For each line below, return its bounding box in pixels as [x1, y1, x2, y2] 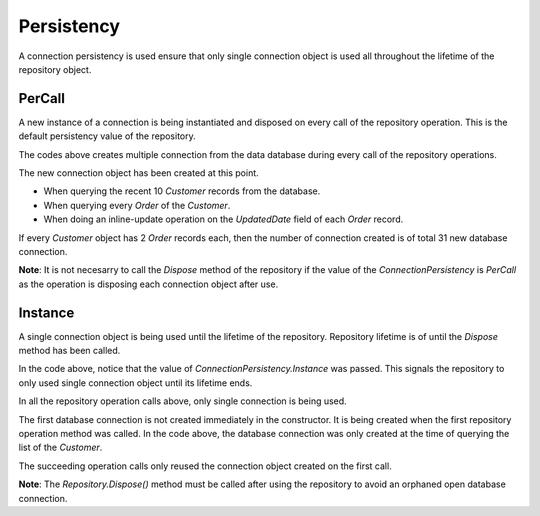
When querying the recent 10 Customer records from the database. [43, 185, 321, 197]
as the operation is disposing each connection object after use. [18, 278, 279, 290]
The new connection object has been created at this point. [18, 167, 259, 179]
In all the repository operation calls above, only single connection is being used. [18, 395, 347, 407]
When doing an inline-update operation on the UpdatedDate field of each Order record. [43, 213, 404, 225]
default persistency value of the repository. [18, 130, 196, 142]
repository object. [18, 63, 92, 75]
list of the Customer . [18, 441, 103, 454]
